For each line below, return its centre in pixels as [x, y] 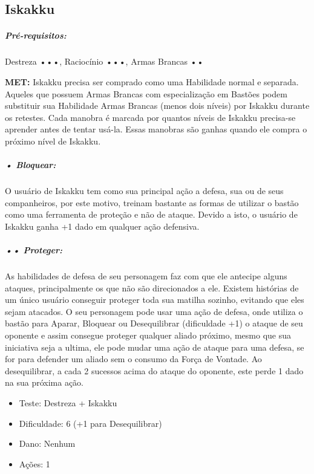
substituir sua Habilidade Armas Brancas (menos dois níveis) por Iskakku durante [157, 106]
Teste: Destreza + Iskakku [68, 402]
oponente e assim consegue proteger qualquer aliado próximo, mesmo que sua [148, 335]
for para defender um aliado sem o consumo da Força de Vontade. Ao [133, 359]
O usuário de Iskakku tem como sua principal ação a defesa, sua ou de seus [144, 191]
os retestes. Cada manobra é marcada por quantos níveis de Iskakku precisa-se [150, 117]
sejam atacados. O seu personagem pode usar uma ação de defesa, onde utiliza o [154, 311]
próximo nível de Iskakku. [53, 141]
